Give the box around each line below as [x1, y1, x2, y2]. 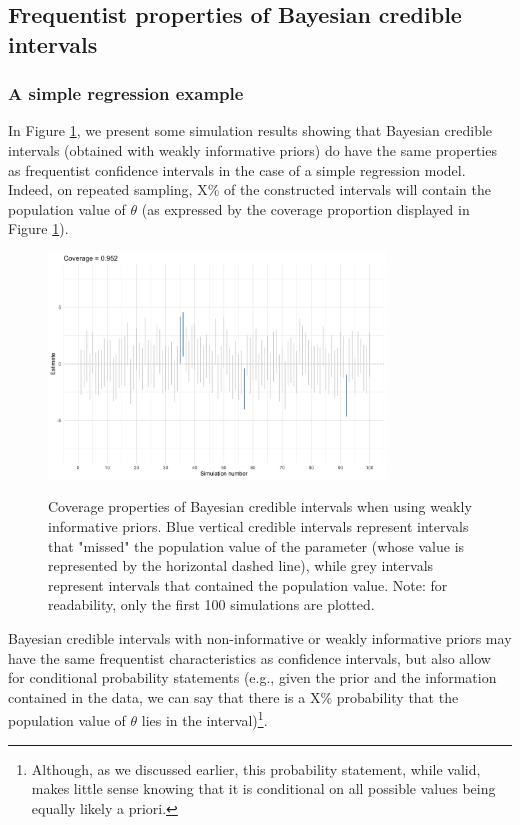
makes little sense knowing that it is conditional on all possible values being [31, 778, 496, 799]
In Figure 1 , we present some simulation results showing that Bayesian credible [8, 120, 493, 141]
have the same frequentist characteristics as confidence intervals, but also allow [8, 647, 491, 668]
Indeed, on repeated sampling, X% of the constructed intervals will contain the [8, 179, 491, 200]
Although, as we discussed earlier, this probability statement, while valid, [31, 758, 481, 779]
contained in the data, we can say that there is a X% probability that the [8, 686, 459, 707]
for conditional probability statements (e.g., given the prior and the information [8, 667, 497, 688]
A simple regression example [8, 81, 244, 106]
